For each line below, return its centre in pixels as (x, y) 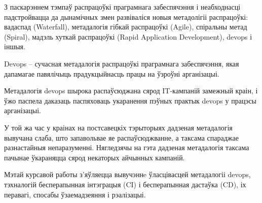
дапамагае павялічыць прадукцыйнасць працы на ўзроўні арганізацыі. (112, 73)
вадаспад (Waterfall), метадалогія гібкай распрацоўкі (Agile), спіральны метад (126, 27)
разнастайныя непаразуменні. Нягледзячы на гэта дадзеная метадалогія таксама (127, 147)
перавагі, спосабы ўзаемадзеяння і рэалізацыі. (75, 194)
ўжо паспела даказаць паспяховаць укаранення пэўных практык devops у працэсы (130, 100)
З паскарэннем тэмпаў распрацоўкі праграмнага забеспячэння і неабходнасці (122, 7)
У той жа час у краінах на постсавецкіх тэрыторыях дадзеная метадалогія (118, 127)
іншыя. (15, 46)
